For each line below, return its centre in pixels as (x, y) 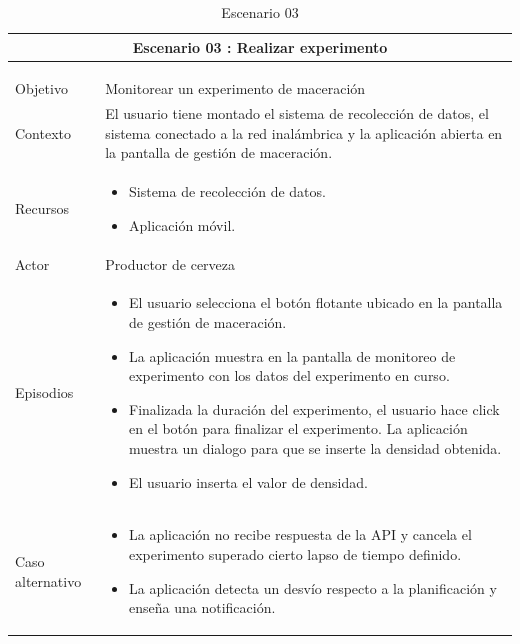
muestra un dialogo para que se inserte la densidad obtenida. (315, 447)
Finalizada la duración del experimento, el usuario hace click (314, 408)
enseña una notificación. (202, 607)
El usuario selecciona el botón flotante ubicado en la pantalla (316, 302)
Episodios (44, 391)
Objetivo (41, 88)
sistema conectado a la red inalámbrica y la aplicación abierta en (304, 132)
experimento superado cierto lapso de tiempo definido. (295, 553)
